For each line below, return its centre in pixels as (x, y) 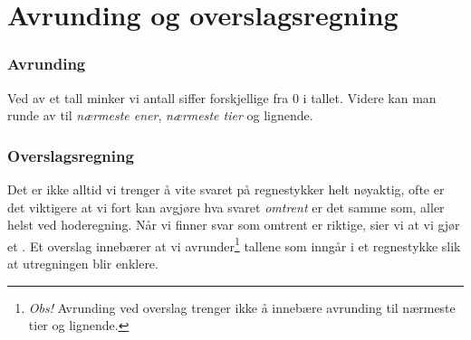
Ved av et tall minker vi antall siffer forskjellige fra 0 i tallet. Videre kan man (222, 97)
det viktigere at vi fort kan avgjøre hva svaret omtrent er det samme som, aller (226, 207)
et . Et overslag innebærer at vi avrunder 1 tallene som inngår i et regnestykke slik (234, 244)
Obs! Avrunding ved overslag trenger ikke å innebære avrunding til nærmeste (242, 307)
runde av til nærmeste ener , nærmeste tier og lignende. (160, 115)
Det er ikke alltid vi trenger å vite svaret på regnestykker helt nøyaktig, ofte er (226, 189)
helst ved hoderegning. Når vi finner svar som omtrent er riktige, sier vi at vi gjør (234, 225)
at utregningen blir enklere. (83, 264)
